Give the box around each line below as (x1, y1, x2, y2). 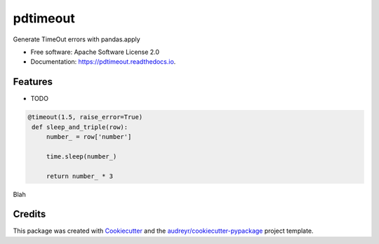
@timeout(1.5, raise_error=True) (27, 113, 143, 121)
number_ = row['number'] (46, 133, 132, 140)
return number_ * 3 (46, 172, 114, 180)
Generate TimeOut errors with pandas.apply (13, 35, 140, 43)
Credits (13, 208, 46, 220)
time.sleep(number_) (46, 152, 117, 161)
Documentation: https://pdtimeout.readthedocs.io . (30, 57, 176, 66)
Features (13, 76, 53, 88)
